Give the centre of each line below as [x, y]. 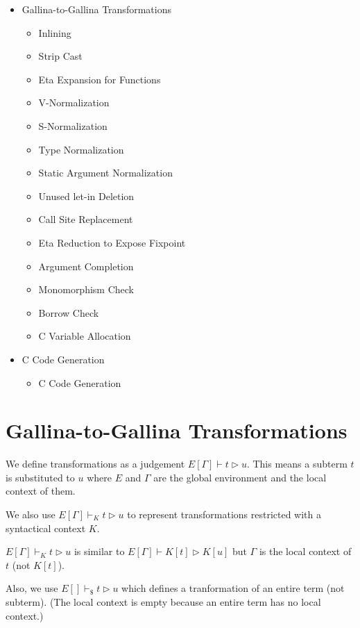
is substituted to [40, 477]
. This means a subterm [297, 464]
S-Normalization [73, 125]
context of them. [41, 491]
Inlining [55, 32]
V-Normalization [74, 102]
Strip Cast [60, 56]
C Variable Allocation [85, 336]
